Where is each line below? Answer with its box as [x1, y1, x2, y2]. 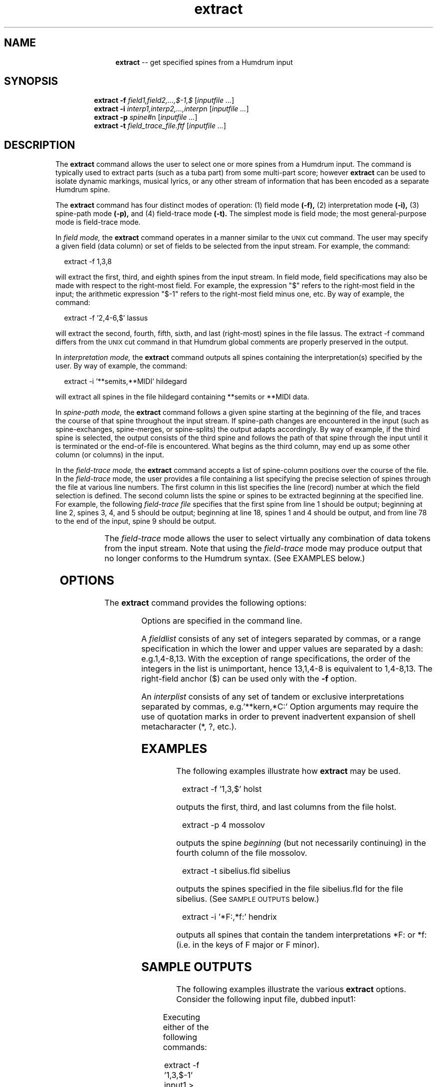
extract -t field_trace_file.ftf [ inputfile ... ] [94, 121, 226, 130]
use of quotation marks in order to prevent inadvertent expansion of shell [141, 712, 416, 722]
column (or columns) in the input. [55, 450, 164, 459]
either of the [163, 1022, 209, 1032]
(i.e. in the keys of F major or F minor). [176, 939, 320, 950]
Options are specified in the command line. [141, 616, 302, 626]
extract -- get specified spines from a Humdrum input [115, 57, 293, 66]
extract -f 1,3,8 [64, 257, 112, 266]
